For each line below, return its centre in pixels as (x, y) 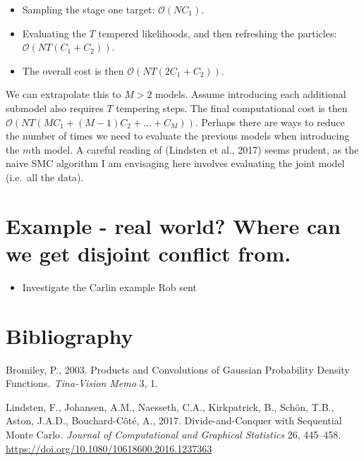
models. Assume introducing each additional (251, 94)
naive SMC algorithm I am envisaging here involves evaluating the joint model (175, 163)
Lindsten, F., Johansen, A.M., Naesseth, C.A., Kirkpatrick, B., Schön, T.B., (170, 406)
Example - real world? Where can (173, 225)
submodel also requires (55, 107)
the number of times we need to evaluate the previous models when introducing (178, 136)
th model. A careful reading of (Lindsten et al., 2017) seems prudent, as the (195, 149)
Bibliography (69, 335)
